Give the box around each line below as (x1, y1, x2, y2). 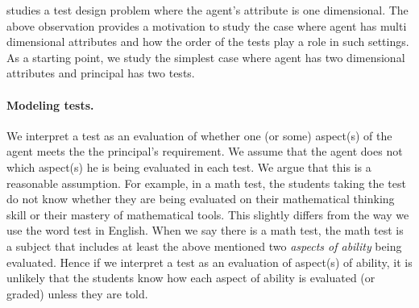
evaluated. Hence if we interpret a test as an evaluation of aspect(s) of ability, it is (6, 253, 413, 270)
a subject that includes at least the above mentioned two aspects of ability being (6, 237, 402, 254)
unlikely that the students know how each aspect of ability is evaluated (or (6, 269, 375, 286)
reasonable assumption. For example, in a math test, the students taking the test (6, 174, 406, 191)
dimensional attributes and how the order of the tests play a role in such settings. (6, 33, 409, 50)
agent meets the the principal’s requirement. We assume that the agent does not (6, 143, 403, 160)
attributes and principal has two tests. (6, 65, 195, 81)
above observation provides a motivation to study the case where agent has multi (6, 17, 407, 34)
